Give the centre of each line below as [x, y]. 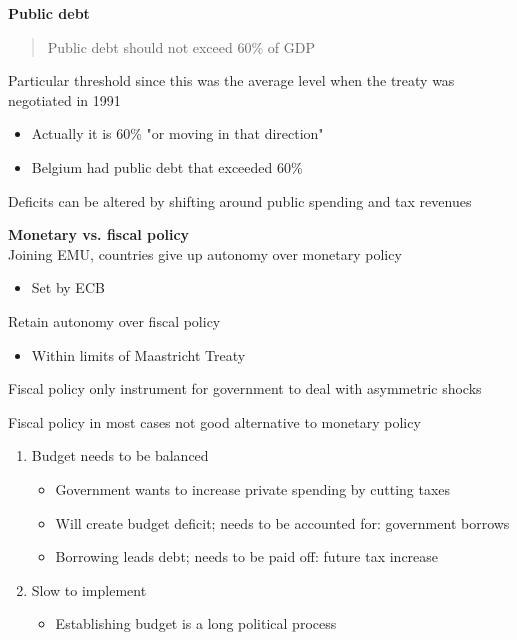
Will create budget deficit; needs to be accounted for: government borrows [282, 522]
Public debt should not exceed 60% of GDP [181, 46]
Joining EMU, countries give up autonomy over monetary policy [205, 253]
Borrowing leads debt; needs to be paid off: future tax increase [247, 556]
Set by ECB [68, 287]
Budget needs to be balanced [120, 455]
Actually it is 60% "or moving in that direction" [177, 133]
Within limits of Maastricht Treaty [138, 354]
